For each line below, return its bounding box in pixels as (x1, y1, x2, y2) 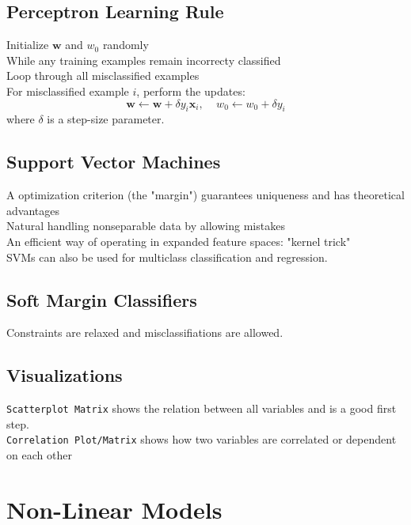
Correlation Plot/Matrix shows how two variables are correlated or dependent (6, 431, 397, 448)
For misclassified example (6, 82, 129, 99)
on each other (6, 447, 72, 463)
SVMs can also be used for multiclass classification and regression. (6, 248, 328, 265)
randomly (102, 36, 149, 53)
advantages (6, 202, 59, 218)
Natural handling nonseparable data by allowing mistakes (6, 217, 285, 234)
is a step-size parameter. (47, 111, 165, 127)
